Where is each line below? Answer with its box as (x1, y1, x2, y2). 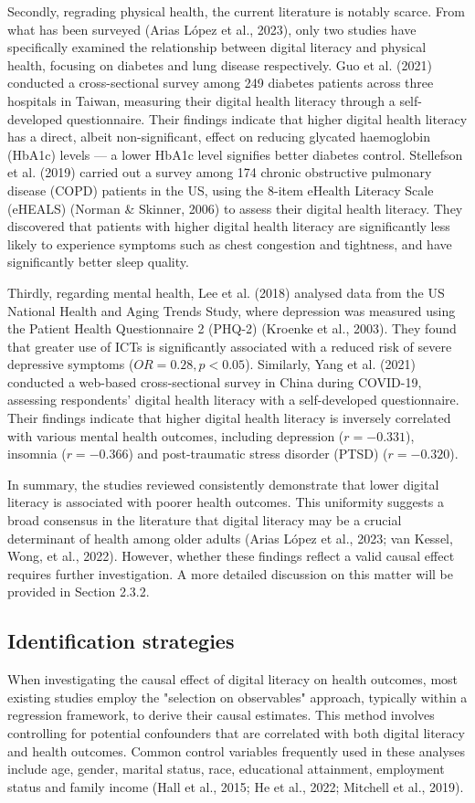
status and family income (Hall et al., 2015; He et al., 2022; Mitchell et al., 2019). (7, 777, 464, 796)
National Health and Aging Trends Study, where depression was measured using (7, 301, 456, 320)
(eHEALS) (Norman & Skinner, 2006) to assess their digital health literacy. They (7, 198, 463, 217)
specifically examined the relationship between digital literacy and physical (7, 37, 427, 57)
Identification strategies (7, 627, 235, 655)
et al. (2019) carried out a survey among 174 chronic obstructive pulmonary (7, 163, 432, 182)
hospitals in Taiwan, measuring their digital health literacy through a (7, 90, 396, 110)
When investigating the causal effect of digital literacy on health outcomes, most (7, 670, 459, 689)
